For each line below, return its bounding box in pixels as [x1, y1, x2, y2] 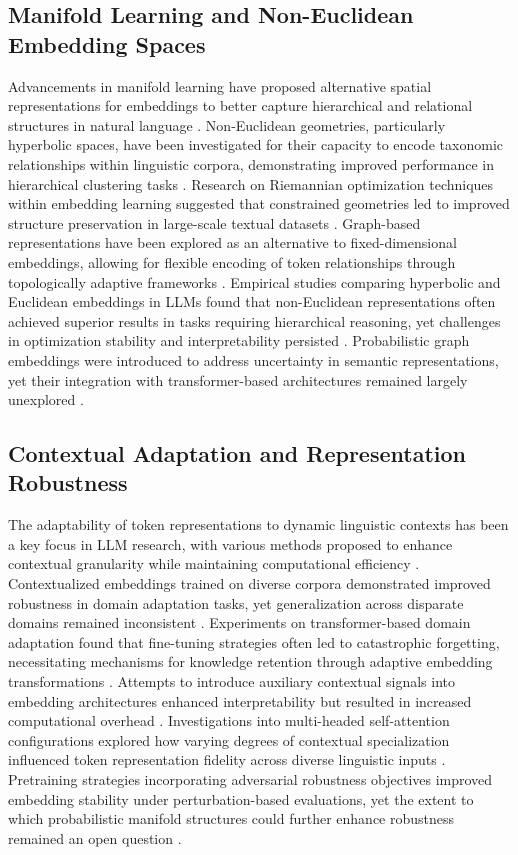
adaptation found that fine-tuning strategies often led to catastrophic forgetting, [8, 631, 500, 652]
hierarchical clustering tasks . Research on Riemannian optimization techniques [8, 173, 494, 194]
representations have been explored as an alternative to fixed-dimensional [8, 232, 457, 253]
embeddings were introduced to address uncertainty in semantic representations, [8, 349, 499, 370]
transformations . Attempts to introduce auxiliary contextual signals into [8, 671, 456, 692]
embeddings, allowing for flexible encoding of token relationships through [8, 251, 456, 272]
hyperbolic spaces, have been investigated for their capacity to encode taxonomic [8, 134, 503, 155]
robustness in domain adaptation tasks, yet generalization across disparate [8, 592, 464, 613]
